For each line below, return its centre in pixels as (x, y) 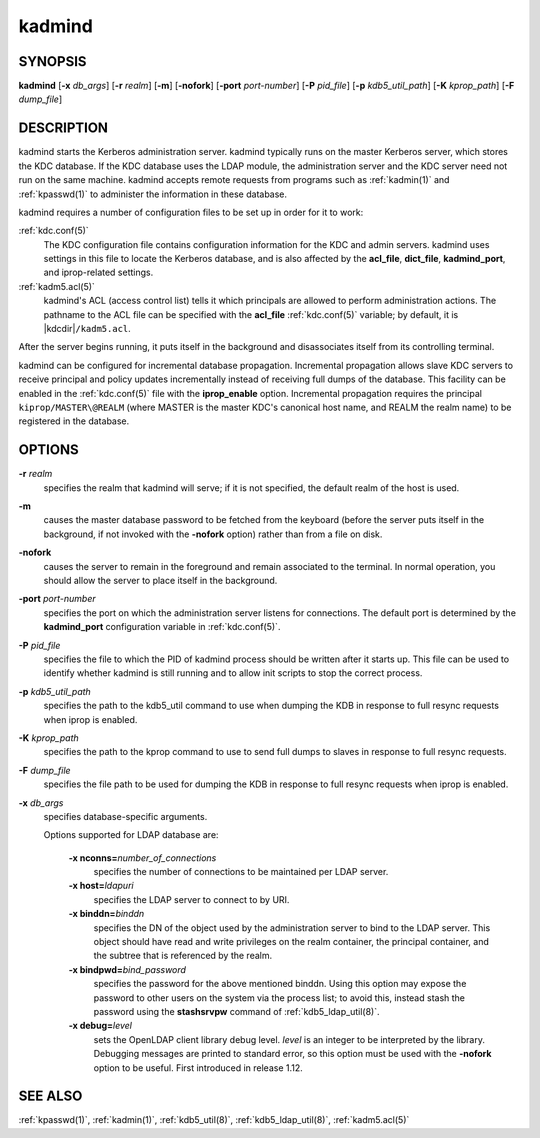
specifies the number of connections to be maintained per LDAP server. (241, 872)
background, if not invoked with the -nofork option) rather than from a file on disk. (213, 534)
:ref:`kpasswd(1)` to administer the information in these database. (153, 194)
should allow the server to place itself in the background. (160, 581)
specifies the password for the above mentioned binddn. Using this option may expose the (280, 984)
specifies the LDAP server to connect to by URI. (191, 899)
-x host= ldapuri (101, 886)
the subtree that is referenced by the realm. (183, 956)
